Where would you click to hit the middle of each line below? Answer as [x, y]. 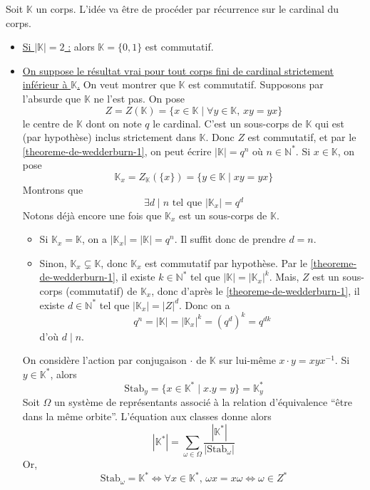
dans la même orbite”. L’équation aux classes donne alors [147, 416]
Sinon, [53, 262]
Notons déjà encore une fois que [92, 215]
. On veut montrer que [126, 84]
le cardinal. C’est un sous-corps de [227, 123]
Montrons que [53, 189]
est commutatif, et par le [302, 137]
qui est [330, 123]
